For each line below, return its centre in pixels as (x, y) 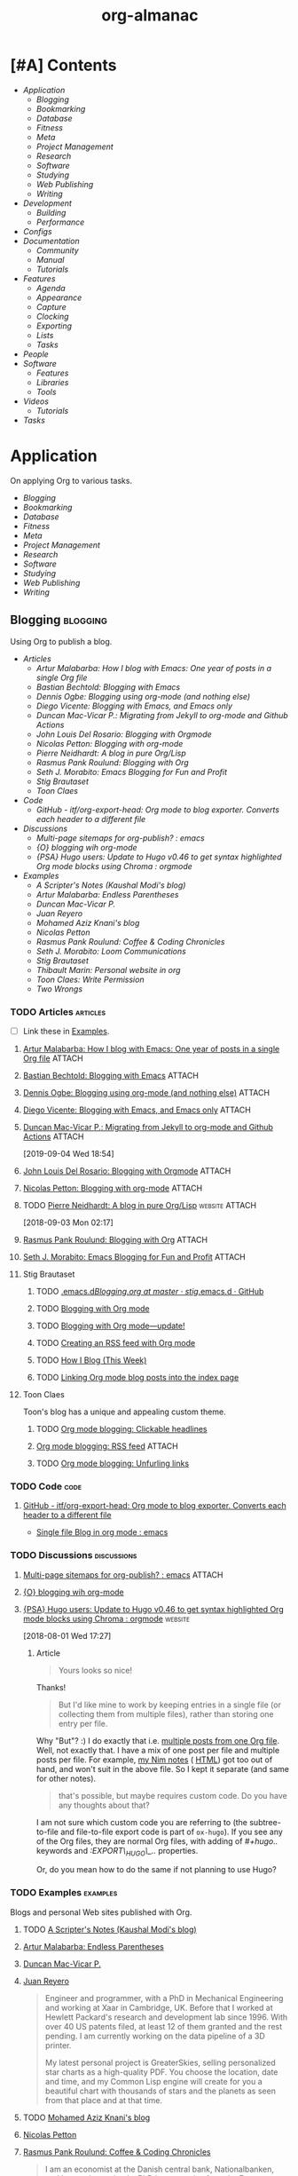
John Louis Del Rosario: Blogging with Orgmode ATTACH (127, 1171)
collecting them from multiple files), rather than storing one (166, 1713)
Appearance (59, 297)
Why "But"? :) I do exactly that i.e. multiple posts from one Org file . (158, 1740)
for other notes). (66, 1778)
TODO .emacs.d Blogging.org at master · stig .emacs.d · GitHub (150, 1292)
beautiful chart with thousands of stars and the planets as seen (160, 2091)
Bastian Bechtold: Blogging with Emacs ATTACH (110, 1076)
